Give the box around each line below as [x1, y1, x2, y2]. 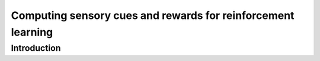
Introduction [11, 43, 61, 53]
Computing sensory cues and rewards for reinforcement [11, 9, 295, 22]
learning [11, 25, 53, 38]
